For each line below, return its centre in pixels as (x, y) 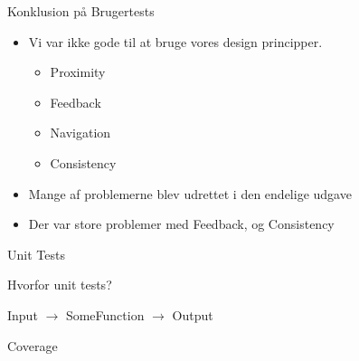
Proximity (78, 72)
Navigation (80, 133)
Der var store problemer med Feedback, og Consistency (181, 224)
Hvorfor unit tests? (60, 285)
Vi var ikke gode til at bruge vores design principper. (175, 41)
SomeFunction (105, 314)
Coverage (33, 345)
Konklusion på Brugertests (81, 11)
